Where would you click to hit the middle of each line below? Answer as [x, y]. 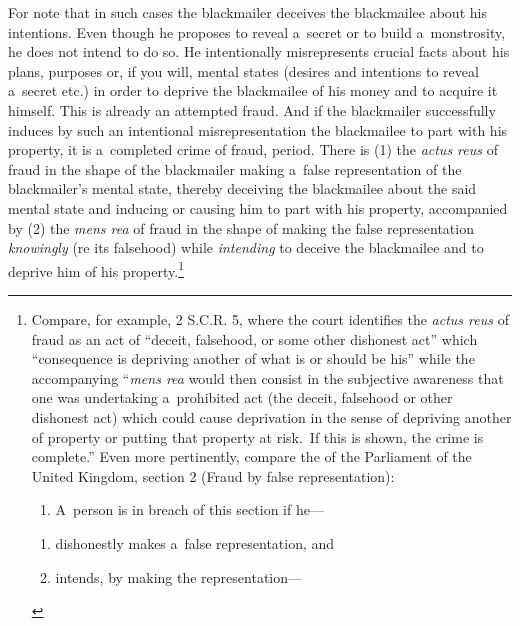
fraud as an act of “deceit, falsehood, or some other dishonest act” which [254, 338]
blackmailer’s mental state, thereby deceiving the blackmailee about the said [242, 188]
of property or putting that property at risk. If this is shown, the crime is [257, 436]
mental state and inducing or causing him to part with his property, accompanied [258, 207]
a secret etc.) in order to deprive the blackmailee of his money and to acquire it [253, 90]
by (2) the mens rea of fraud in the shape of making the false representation [241, 227]
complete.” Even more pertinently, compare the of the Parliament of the [251, 456]
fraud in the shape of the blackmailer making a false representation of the [235, 168]
